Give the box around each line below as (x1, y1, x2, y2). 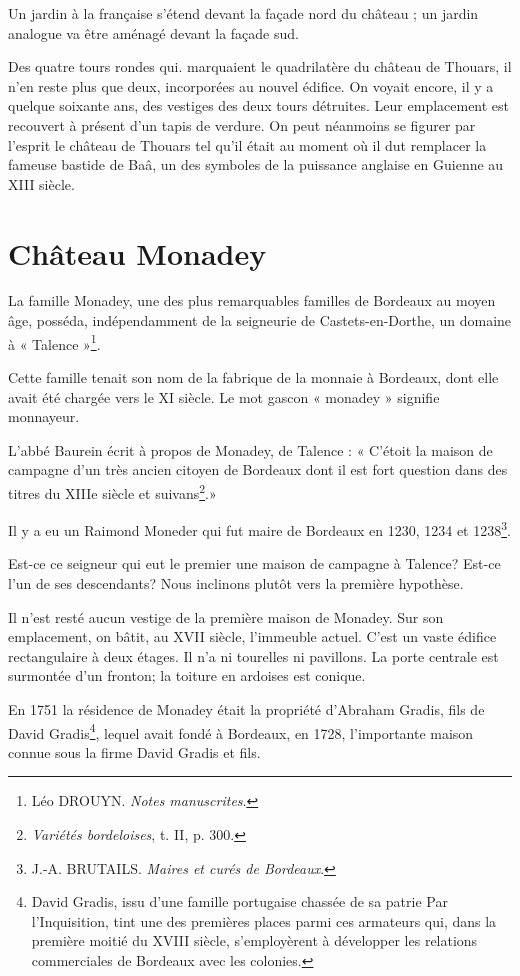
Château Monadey (8, 232, 267, 273)
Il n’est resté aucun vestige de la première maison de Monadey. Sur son (8, 606, 444, 627)
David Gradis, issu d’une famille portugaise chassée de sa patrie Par (31, 891, 448, 912)
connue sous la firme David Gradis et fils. (8, 741, 261, 762)
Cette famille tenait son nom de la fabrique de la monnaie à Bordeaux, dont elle (8, 366, 499, 387)
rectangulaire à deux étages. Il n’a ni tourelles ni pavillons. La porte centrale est (8, 645, 499, 666)
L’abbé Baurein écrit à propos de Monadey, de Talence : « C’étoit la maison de (8, 439, 493, 460)
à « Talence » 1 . (8, 330, 101, 354)
